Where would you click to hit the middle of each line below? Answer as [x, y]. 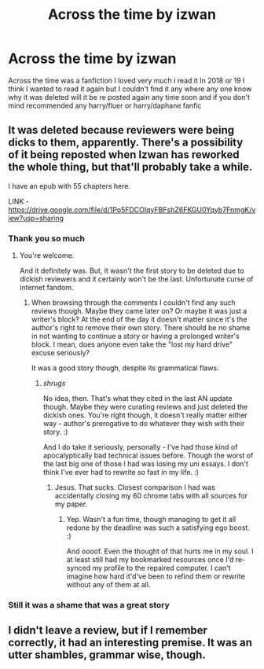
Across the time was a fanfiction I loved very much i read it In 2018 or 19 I [126, 80]
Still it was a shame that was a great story [89, 605]
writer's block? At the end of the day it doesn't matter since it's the [139, 319]
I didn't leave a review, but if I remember [108, 630]
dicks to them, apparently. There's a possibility [126, 143]
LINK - [19, 201]
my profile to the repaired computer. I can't [161, 568]
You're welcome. [47, 255]
